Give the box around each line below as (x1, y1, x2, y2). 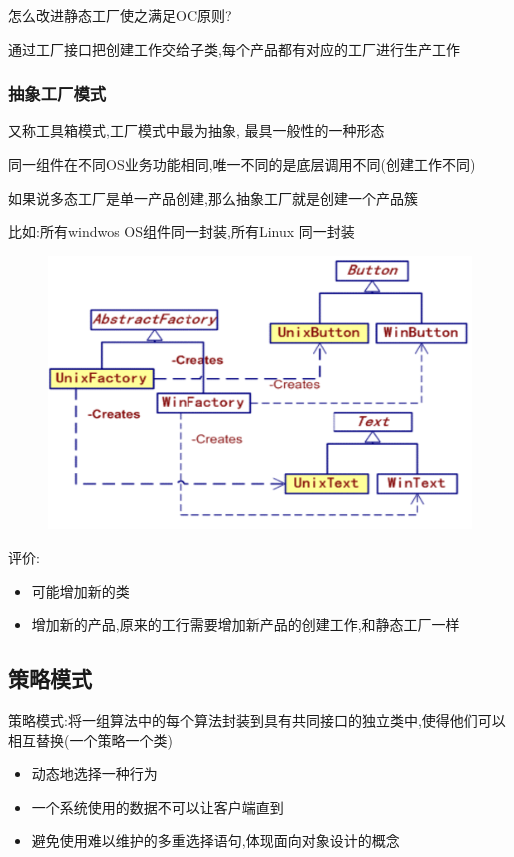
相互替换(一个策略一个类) (8, 729, 173, 750)
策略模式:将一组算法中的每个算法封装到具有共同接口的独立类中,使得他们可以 (8, 710, 506, 731)
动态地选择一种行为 (31, 763, 158, 784)
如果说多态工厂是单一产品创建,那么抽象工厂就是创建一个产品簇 (8, 187, 418, 208)
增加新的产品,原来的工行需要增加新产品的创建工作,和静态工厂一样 (31, 614, 460, 635)
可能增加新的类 (31, 580, 130, 601)
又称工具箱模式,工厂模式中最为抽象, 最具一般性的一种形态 (8, 120, 385, 141)
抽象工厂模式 (8, 81, 107, 106)
